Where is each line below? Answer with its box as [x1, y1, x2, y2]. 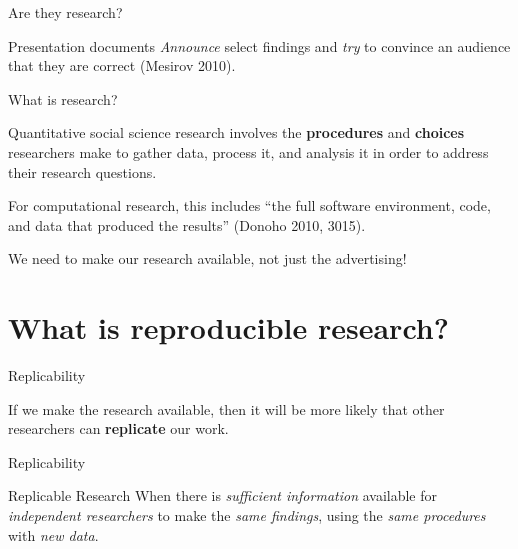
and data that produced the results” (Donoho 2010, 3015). [8, 214, 366, 235]
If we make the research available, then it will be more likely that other [8, 398, 445, 419]
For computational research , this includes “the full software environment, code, [8, 195, 491, 216]
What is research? [8, 88, 118, 109]
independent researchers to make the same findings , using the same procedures [8, 505, 486, 526]
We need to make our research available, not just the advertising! [8, 248, 407, 269]
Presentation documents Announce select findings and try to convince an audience [8, 35, 511, 56]
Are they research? [8, 2, 123, 22]
